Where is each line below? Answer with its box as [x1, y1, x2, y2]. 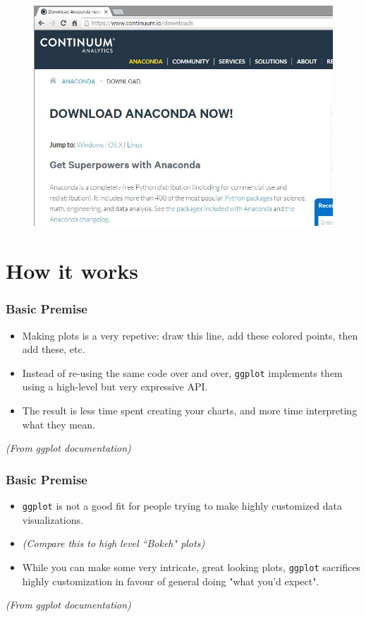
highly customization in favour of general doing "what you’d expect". [22, 573, 319, 588]
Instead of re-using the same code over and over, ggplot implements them [22, 365, 343, 380]
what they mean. [22, 417, 95, 431]
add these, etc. [22, 342, 85, 357]
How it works [6, 256, 139, 285]
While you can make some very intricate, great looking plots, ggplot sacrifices [22, 559, 361, 574]
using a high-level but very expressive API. [22, 379, 208, 394]
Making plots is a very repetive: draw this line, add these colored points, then [22, 328, 358, 342]
